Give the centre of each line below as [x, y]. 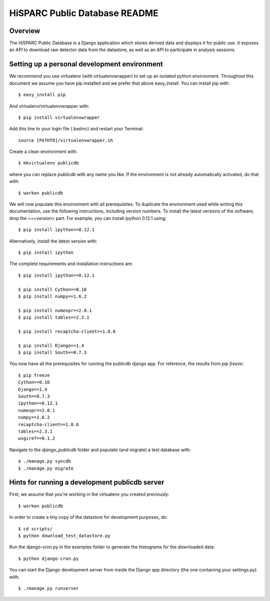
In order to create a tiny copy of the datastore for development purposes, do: [88, 517]
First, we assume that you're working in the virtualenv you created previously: [89, 494]
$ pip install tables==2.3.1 [54, 318]
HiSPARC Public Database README [84, 13]
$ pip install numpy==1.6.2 [52, 296]
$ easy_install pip [42, 95]
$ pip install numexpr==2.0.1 [55, 310]
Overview [25, 31]
